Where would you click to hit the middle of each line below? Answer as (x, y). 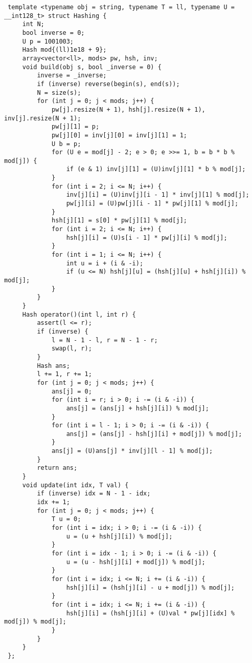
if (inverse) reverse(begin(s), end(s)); (108, 84)
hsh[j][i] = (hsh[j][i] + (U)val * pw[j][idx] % (151, 613)
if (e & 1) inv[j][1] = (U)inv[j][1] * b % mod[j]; (156, 169)
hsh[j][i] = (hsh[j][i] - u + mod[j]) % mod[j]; (151, 587)
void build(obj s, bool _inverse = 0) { (92, 67)
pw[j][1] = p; (76, 127)
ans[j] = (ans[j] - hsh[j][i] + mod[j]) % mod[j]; (154, 434)
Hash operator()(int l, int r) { (79, 314)
